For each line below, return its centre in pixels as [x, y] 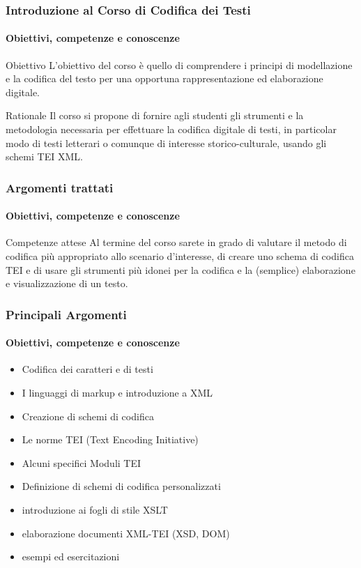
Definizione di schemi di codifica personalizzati [121, 486]
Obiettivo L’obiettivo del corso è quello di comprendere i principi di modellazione [179, 64]
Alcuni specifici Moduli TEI [82, 462]
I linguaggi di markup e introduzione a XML [117, 393]
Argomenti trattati [60, 187]
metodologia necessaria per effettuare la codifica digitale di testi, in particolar [171, 129]
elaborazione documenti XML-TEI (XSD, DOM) [126, 533]
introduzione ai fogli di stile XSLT [95, 510]
